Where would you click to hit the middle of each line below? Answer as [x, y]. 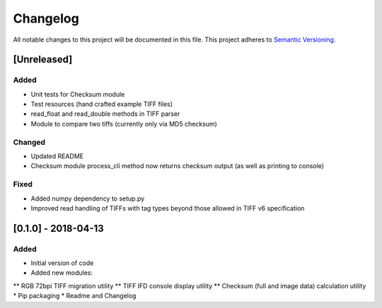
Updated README [57, 156]
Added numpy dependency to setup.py [88, 199]
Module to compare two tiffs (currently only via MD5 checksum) [124, 124]
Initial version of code [62, 263]
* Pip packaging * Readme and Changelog [75, 296]
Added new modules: [62, 273]
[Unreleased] [43, 60]
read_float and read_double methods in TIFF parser [105, 114]
